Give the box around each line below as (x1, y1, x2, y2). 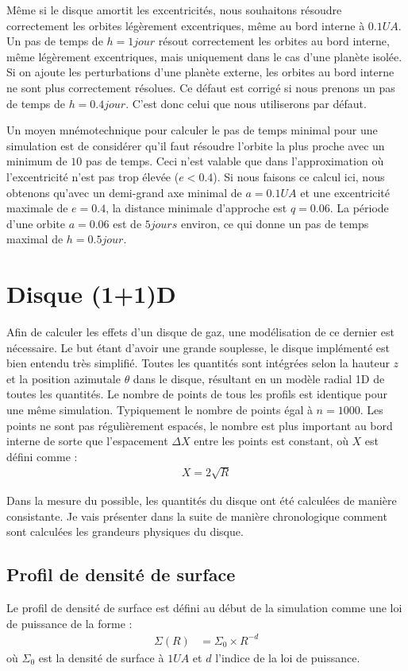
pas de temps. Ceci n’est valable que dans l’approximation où (85, 153, 384, 169)
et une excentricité (300, 184, 391, 200)
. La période (329, 200, 389, 216)
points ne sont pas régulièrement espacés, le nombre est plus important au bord (6, 417, 393, 433)
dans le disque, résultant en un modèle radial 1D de (133, 370, 385, 386)
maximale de (6, 200, 68, 216)
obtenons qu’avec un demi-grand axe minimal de (6, 184, 242, 200)
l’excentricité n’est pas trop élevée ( (6, 168, 179, 184)
